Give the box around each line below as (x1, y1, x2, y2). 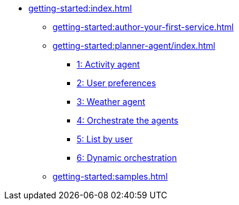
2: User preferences (77, 78, 156, 88)
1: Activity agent (77, 59, 140, 69)
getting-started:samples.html (53, 171, 168, 181)
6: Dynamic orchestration (77, 153, 177, 163)
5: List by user (77, 134, 133, 144)
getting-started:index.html (28, 3, 132, 13)
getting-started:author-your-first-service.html (53, 22, 234, 32)
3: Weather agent (77, 96, 145, 107)
